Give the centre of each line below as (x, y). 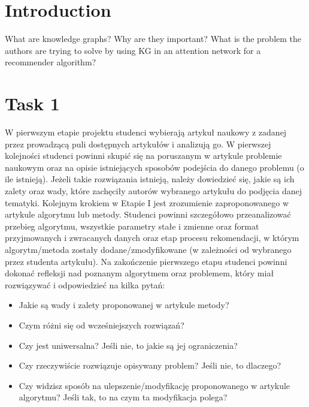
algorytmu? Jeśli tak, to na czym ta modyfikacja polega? (123, 397)
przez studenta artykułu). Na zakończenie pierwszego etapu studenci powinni (146, 261)
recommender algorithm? (51, 62)
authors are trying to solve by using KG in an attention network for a (133, 50)
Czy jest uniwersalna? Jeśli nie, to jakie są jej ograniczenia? (128, 345)
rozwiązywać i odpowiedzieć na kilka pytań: (85, 284)
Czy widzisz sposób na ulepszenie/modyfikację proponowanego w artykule (154, 385)
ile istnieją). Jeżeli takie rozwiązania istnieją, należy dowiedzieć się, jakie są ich (150, 179)
